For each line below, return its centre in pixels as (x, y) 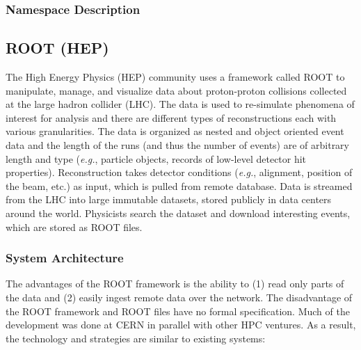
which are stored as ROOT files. (74, 226)
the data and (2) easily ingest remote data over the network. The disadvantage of (179, 297)
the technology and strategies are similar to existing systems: (136, 338)
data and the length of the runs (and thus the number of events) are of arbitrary (178, 145)
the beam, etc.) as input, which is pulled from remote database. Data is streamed (179, 185)
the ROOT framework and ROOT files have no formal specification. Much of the (178, 311)
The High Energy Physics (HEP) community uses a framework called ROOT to (175, 77)
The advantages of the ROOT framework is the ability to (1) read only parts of (175, 284)
